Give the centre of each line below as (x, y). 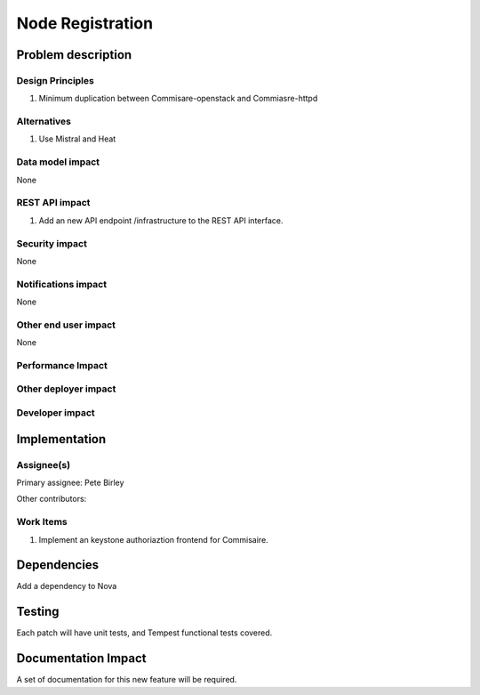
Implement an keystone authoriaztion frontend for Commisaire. (153, 539)
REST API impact (53, 203)
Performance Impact (62, 365)
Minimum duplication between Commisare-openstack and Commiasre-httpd (178, 99)
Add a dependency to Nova (67, 586)
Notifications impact (61, 284)
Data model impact (58, 162)
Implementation (61, 439)
